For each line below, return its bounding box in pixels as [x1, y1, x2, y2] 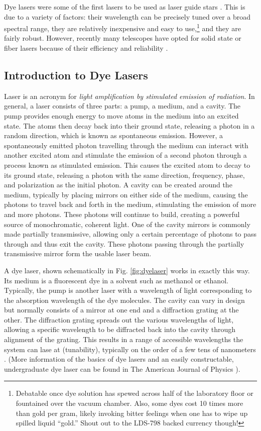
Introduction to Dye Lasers [4, 67, 148, 83]
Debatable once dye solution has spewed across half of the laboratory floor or [16, 388, 253, 398]
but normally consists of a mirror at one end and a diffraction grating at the [4, 304, 239, 315]
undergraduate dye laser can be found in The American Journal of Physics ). [4, 363, 240, 374]
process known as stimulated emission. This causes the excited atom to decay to [4, 159, 250, 170]
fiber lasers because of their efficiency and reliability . [4, 43, 168, 53]
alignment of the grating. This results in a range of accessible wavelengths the [4, 334, 243, 345]
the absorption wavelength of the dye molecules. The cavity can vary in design [4, 294, 245, 305]
